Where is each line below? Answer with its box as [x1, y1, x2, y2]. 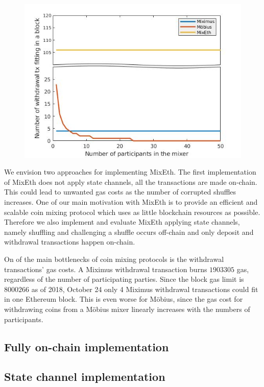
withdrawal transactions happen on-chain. [4, 236, 135, 247]
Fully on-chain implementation [4, 338, 169, 354]
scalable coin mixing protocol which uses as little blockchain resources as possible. [4, 206, 260, 217]
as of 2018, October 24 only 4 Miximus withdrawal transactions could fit [31, 283, 258, 294]
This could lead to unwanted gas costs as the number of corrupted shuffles [4, 186, 236, 197]
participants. [4, 313, 43, 324]
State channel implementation [4, 369, 165, 384]
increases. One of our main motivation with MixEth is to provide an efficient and [4, 197, 258, 207]
